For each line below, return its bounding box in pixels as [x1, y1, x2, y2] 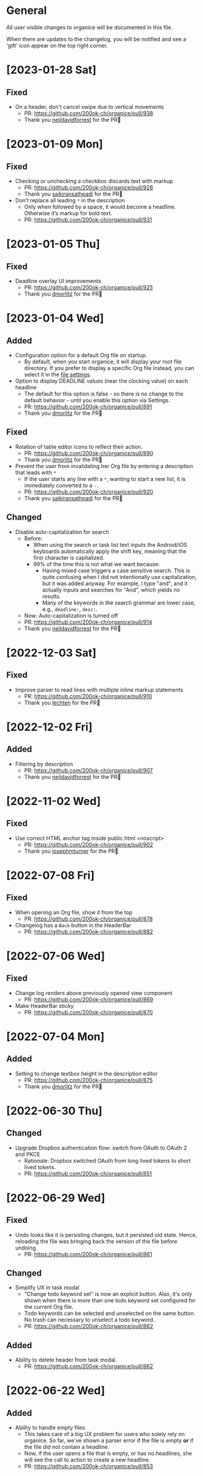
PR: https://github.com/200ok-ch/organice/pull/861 [24, 1250, 153, 1257]
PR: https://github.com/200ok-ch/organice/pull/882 [24, 928, 153, 935]
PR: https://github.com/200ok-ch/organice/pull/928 [24, 184, 153, 191]
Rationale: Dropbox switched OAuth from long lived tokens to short [24, 1157, 191, 1164]
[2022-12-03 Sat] [6, 646, 97, 660]
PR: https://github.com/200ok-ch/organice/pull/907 [24, 767, 153, 774]
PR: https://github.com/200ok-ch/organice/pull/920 [24, 488, 153, 495]
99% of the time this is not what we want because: [33, 560, 160, 568]
